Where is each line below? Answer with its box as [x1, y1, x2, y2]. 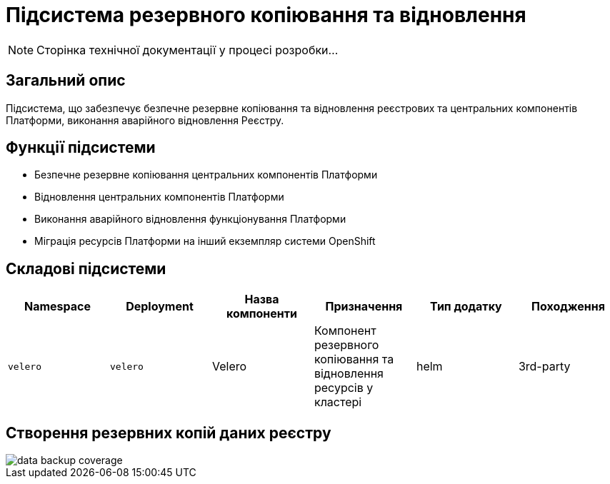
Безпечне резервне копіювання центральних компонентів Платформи [34, 168, 378, 181]
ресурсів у [314, 380, 374, 395]
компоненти [226, 306, 297, 321]
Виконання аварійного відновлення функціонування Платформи [34, 213, 346, 226]
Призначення [325, 299, 403, 314]
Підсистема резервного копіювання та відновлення [6, 3, 526, 27]
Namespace [24, 299, 91, 314]
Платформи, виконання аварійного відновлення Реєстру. [6, 114, 284, 126]
